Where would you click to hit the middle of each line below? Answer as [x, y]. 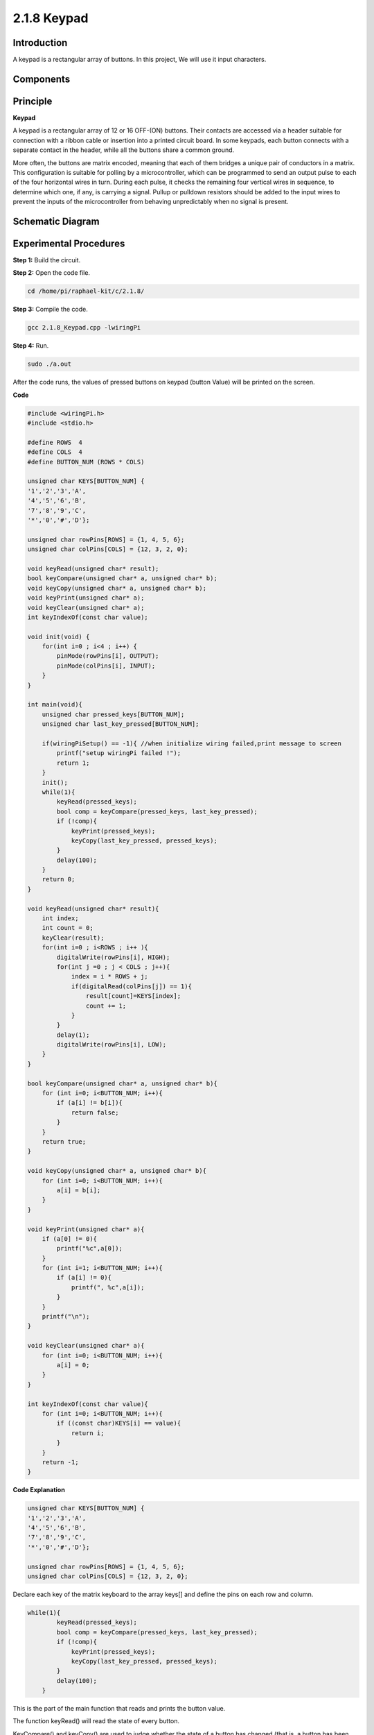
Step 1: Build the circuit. [47, 260]
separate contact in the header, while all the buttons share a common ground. [124, 150]
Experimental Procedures [69, 243]
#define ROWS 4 [55, 442]
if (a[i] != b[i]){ [89, 1103]
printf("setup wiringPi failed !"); [119, 753]
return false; [95, 1112]
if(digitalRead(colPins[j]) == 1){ [131, 986]
